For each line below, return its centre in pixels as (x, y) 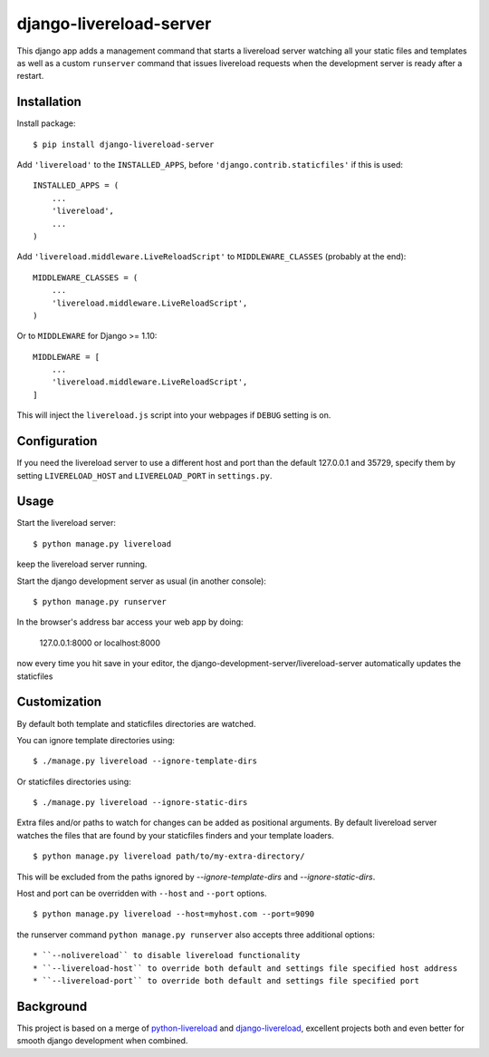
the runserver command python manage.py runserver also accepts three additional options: (196, 935)
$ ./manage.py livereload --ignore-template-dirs (145, 761)
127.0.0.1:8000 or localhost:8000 (100, 643)
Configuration (57, 441)
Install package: (46, 123)
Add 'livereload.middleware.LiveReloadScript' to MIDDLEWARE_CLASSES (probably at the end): (211, 257)
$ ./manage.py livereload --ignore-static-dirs (140, 803)
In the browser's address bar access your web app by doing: (130, 622)
